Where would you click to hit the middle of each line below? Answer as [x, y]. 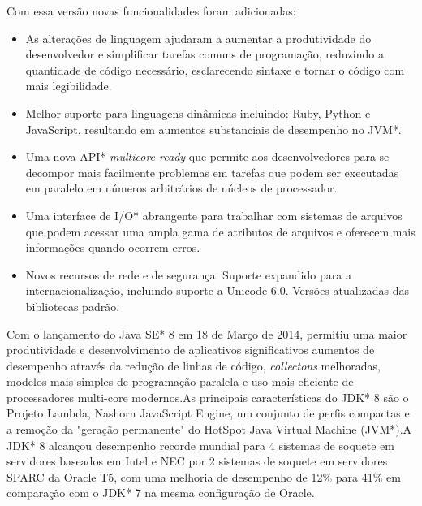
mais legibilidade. [69, 86]
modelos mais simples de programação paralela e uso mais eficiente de [180, 381]
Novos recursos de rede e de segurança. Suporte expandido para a [188, 274]
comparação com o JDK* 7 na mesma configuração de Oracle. [161, 493]
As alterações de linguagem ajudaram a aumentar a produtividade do [198, 38]
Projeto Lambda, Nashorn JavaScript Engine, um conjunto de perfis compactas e [208, 413]
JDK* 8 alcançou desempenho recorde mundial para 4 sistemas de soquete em [201, 445]
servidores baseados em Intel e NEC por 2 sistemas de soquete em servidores [197, 461]
